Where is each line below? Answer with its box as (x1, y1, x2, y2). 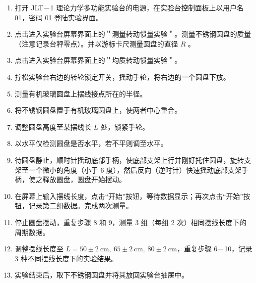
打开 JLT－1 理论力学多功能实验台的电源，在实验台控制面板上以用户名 (14, 2, 244, 12)
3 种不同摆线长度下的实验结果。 (14, 253, 118, 263)
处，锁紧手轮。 (100, 121, 149, 132)
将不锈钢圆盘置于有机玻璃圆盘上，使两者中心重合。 (14, 105, 182, 115)
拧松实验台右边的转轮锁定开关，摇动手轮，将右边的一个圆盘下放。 (14, 71, 230, 82)
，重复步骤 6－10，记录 (177, 243, 253, 254)
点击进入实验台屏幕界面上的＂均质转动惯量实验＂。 (14, 55, 182, 65)
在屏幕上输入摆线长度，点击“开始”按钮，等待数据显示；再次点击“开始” (14, 190, 244, 201)
